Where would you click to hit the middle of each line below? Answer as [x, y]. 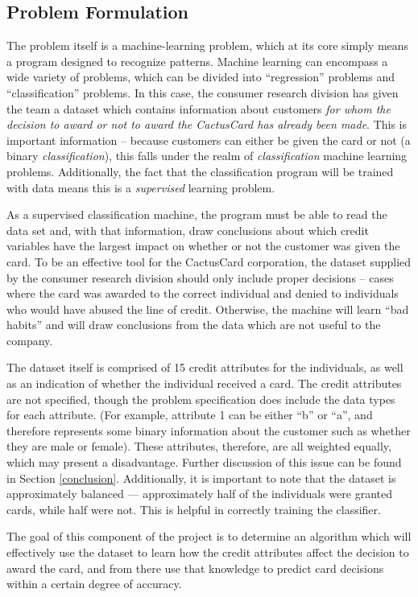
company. [30, 340]
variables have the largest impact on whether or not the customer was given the [203, 246]
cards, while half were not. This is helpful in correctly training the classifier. [194, 509]
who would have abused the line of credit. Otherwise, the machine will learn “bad [208, 309]
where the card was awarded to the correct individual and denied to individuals [203, 293]
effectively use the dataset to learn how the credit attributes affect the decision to [208, 552]
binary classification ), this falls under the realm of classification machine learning [207, 156]
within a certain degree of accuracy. [94, 584]
